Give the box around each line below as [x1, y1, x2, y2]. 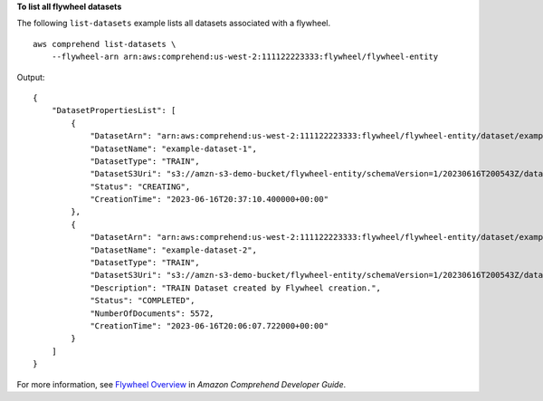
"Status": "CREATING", [90, 181, 191, 192]
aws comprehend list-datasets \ [33, 39, 176, 49]
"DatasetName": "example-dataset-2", [90, 244, 258, 255]
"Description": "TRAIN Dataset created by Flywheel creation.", [90, 282, 382, 293]
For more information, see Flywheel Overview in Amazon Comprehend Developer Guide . [16, 378, 347, 389]
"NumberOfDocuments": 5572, [90, 308, 214, 319]
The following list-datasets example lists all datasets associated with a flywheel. [16, 18, 330, 29]
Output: [16, 72, 45, 82]
